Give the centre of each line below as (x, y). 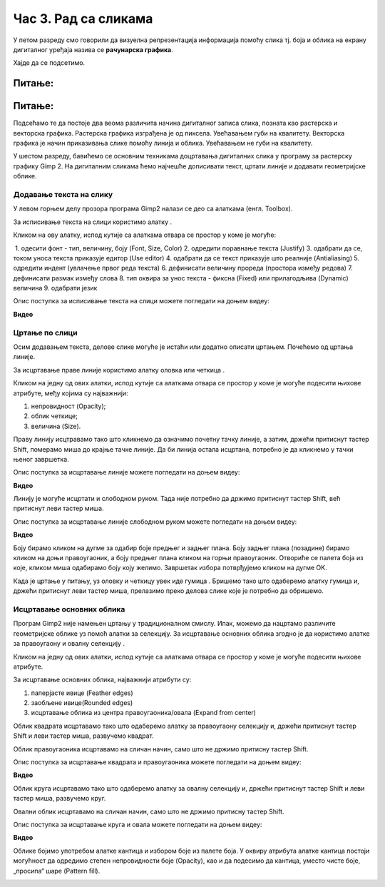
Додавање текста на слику (63, 194)
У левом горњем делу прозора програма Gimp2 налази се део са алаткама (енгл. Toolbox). (153, 209)
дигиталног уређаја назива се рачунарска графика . (93, 49)
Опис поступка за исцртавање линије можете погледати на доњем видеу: (127, 472)
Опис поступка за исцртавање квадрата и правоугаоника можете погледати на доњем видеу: (157, 762)
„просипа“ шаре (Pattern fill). (57, 871)
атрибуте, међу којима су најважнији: (71, 393)
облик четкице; (54, 416)
